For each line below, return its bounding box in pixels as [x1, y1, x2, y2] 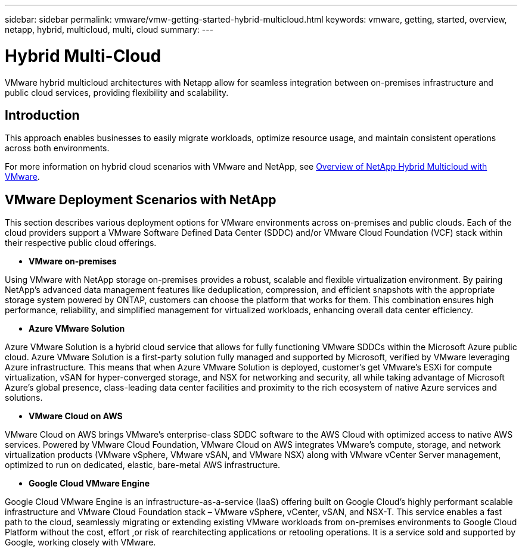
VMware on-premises [29, 256, 117, 267]
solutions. [5, 392, 43, 403]
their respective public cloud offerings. [5, 238, 157, 248]
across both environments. [5, 143, 110, 154]
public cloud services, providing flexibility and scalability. [5, 87, 229, 98]
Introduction [5, 107, 80, 123]
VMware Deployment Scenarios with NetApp [5, 192, 276, 207]
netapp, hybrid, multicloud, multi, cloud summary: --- [5, 24, 214, 35]
